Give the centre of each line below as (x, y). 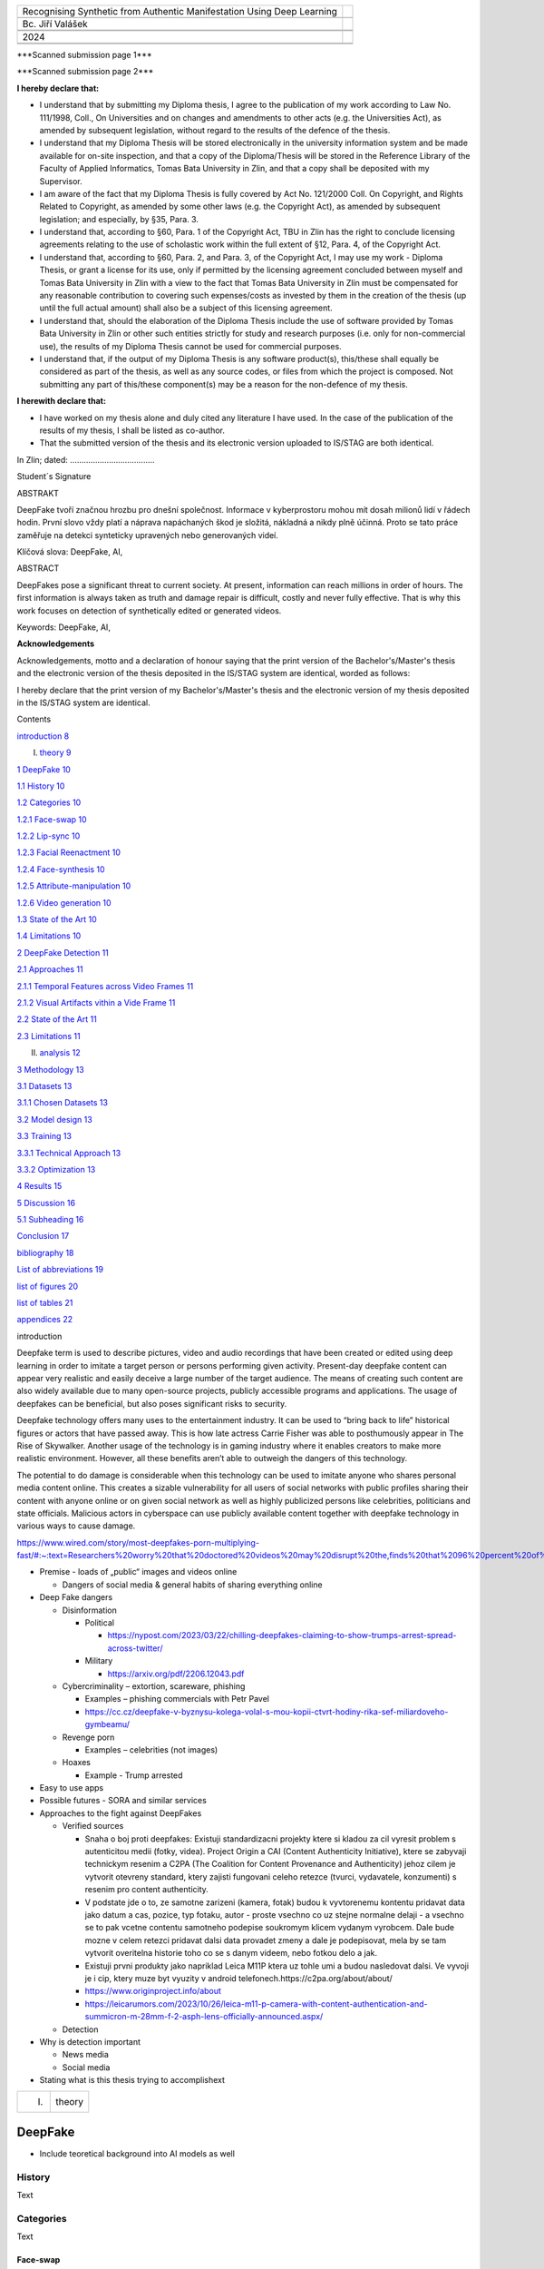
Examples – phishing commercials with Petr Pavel (177, 1699)
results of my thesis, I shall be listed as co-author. (132, 430)
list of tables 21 (45, 1303)
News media (85, 2055)
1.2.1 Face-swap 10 (52, 819)
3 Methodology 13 (51, 1069)
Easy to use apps (72, 1788)
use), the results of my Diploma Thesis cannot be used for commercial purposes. (190, 346)
